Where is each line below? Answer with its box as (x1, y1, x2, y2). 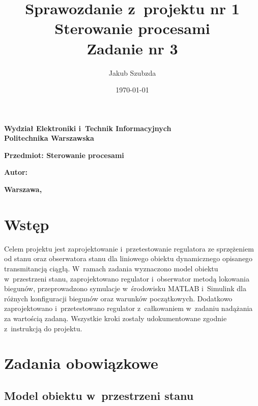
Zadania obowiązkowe (4, 353, 158, 373)
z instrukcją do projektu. (4, 323, 82, 333)
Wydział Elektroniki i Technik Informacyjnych (4, 122, 171, 133)
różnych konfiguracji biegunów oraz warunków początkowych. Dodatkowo (4, 293, 233, 303)
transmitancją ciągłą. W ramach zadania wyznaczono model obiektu (4, 263, 218, 273)
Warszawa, (4, 184, 42, 195)
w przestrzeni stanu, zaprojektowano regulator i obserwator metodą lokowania (4, 273, 249, 284)
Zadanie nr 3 (87, 38, 178, 58)
